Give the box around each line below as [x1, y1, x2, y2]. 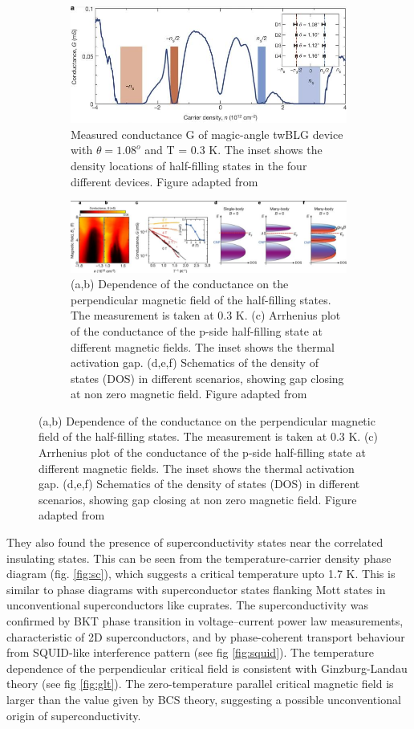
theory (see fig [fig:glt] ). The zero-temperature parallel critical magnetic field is [6, 675, 394, 692]
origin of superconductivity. [6, 707, 141, 723]
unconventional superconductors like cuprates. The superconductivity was [6, 597, 368, 613]
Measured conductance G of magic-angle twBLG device [71, 125, 343, 142]
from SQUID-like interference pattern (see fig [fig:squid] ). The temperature [6, 644, 374, 661]
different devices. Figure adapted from [71, 173, 258, 189]
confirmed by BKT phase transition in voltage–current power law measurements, [6, 613, 404, 629]
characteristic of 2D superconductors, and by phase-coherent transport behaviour [6, 628, 405, 645]
